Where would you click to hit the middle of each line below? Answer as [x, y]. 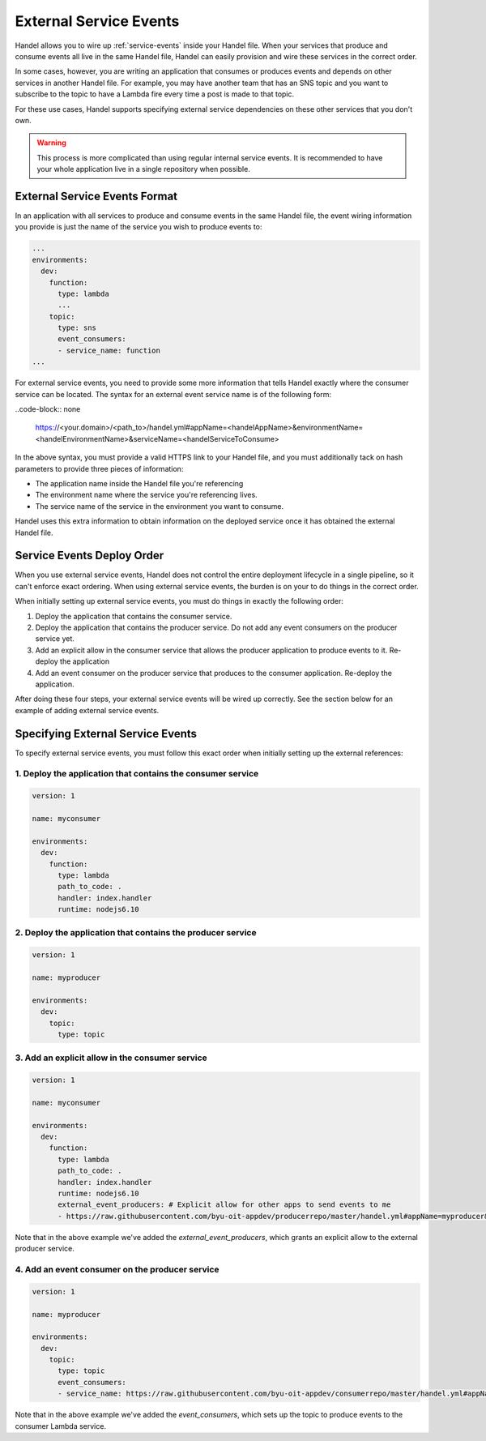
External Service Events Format [96, 196]
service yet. [55, 639]
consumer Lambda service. [61, 1426]
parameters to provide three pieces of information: [99, 468]
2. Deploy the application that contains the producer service [136, 933]
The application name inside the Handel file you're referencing [139, 483]
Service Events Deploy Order [90, 556]
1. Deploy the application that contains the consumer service [137, 774]
